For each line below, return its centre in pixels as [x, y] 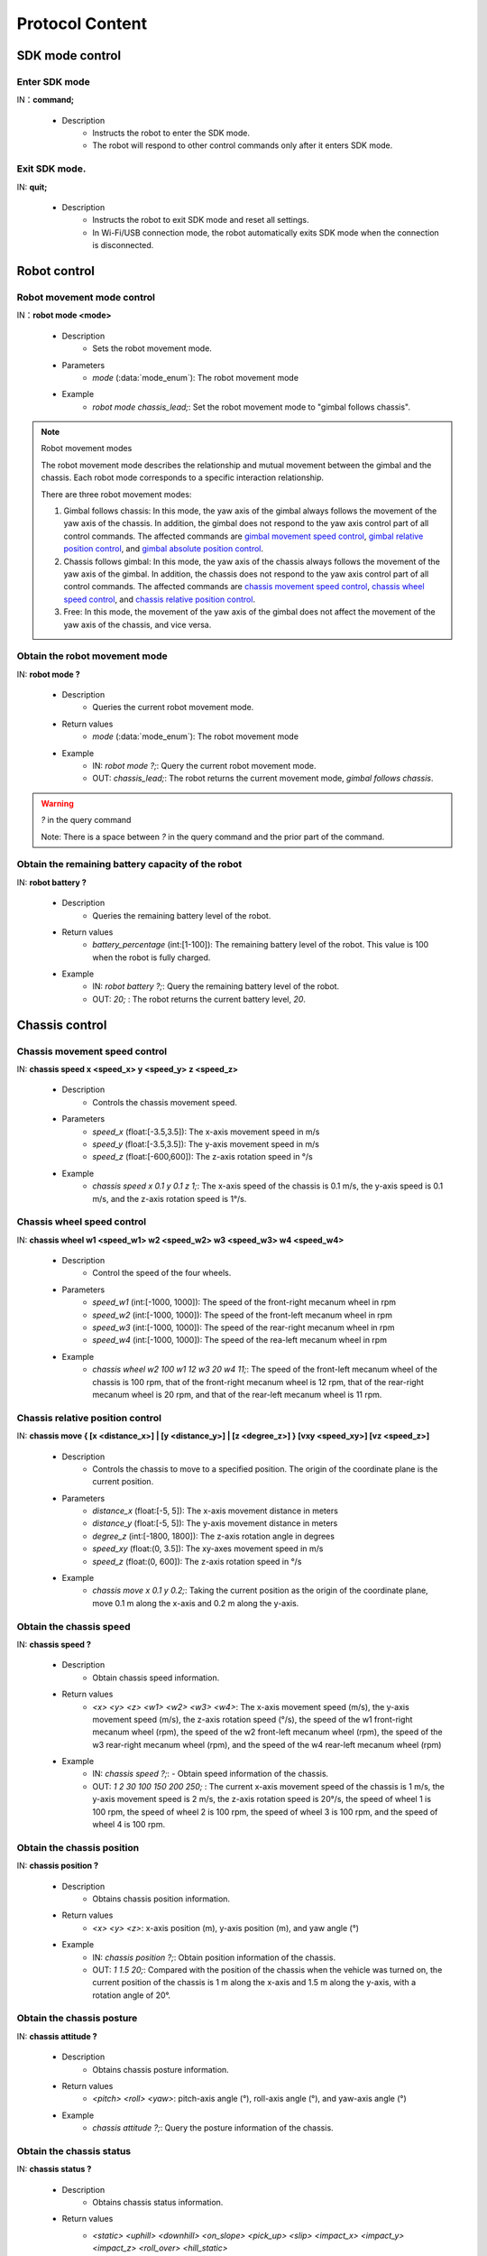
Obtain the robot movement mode [92, 656]
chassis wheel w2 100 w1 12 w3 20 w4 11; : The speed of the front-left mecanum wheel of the [265, 1369]
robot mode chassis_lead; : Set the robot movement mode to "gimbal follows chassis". [251, 407]
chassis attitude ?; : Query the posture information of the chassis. [213, 2128]
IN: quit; [32, 187]
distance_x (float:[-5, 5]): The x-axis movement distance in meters [215, 1511]
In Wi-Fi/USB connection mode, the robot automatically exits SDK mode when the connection [266, 232]
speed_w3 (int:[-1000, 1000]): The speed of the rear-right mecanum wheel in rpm [243, 1327]
